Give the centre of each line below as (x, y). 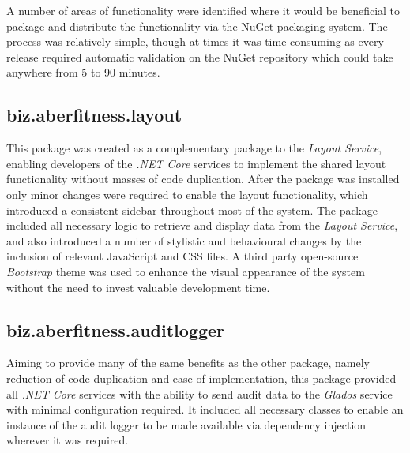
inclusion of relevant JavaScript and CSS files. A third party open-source (182, 256)
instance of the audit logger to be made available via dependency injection (186, 424)
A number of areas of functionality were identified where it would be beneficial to (203, 10)
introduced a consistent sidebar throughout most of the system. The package (192, 210)
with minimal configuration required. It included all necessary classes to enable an (205, 409)
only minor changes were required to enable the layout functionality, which (187, 194)
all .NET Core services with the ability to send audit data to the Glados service (199, 393)
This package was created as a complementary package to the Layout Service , (194, 148)
